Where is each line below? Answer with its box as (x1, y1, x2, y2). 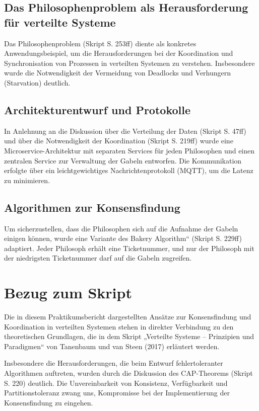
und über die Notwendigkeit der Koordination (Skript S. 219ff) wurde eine (4, 135, 233, 146)
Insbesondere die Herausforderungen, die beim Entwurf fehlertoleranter (4, 358, 223, 368)
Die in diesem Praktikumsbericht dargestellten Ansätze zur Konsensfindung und (4, 311, 251, 322)
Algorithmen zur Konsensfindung (4, 199, 180, 215)
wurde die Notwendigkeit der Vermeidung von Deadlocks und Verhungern (4, 67, 231, 78)
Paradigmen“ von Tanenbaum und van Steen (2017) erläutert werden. (4, 341, 220, 351)
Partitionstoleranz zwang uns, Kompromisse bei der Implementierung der (4, 387, 230, 398)
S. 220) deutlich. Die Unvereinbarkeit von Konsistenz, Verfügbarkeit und (4, 377, 228, 388)
